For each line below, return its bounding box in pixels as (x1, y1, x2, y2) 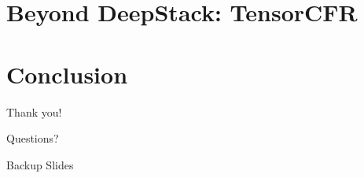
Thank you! (6, 103, 62, 120)
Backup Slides (6, 156, 74, 172)
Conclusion (6, 57, 128, 90)
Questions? (6, 130, 59, 146)
